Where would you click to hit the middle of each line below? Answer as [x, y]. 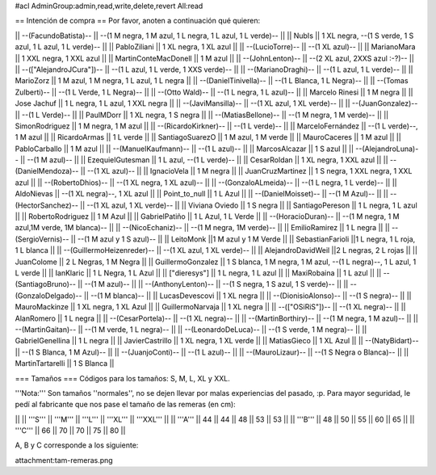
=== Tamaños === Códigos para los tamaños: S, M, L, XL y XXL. [122, 378]
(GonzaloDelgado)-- [48, 296]
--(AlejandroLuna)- [387, 149]
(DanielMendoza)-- [47, 171]
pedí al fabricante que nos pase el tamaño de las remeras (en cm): [125, 405]
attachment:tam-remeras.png [64, 460]
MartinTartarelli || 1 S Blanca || [65, 364]
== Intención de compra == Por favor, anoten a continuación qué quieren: [138, 21]
